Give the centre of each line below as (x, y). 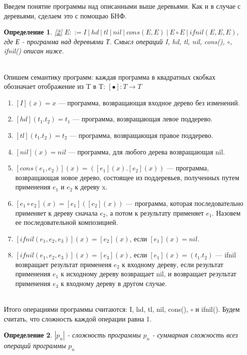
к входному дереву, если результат (172, 264)
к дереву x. (91, 187)
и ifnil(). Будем (217, 309)
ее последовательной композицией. (67, 222)
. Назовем (226, 212)
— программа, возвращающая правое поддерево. (141, 135)
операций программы (35, 346)
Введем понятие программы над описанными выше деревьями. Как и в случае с (122, 6)
